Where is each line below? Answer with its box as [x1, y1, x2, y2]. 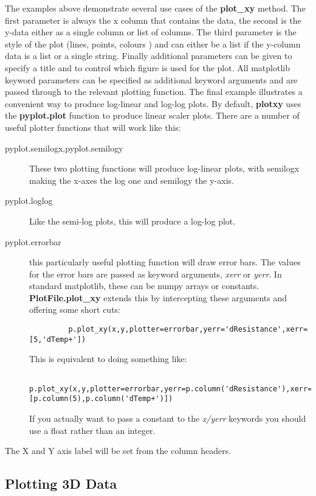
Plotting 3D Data [5, 474, 117, 493]
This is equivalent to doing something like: [29, 352, 187, 365]
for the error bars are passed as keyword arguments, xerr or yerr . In [29, 267, 282, 280]
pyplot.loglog [5, 194, 53, 207]
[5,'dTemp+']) [29, 335, 86, 344]
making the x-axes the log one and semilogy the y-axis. [29, 173, 234, 186]
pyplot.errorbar [5, 235, 61, 248]
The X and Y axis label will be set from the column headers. [5, 444, 232, 457]
